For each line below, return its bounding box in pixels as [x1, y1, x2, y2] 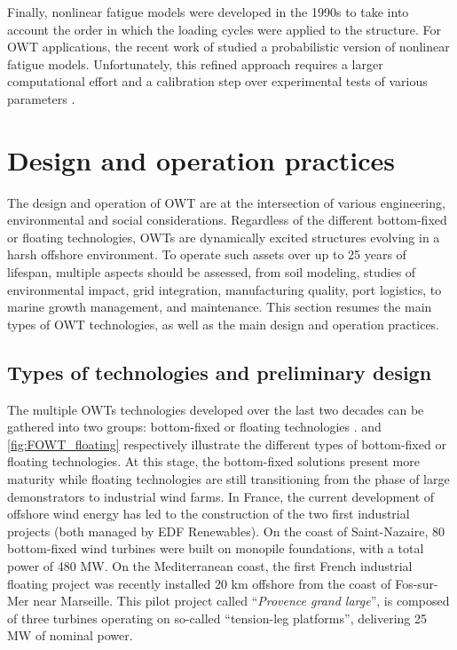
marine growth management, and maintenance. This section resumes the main [7, 297, 432, 316]
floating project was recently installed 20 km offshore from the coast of [7, 574, 391, 592]
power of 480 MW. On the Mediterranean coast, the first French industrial [7, 556, 413, 575]
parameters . [7, 89, 75, 107]
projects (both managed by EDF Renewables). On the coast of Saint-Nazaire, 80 [7, 521, 445, 540]
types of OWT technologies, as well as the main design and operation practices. [7, 314, 440, 333]
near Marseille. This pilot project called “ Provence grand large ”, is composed [33, 591, 450, 610]
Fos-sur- [395, 574, 438, 592]
